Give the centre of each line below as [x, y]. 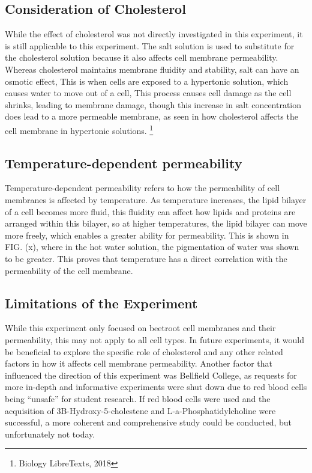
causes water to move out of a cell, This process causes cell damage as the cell [148, 93]
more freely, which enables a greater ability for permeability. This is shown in [147, 235]
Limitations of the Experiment [101, 303]
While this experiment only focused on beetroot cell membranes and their [140, 328]
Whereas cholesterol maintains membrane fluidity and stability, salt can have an [152, 69]
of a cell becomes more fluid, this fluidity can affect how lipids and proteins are [150, 211]
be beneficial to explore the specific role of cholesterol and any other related [144, 351]
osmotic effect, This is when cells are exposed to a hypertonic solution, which [147, 81]
